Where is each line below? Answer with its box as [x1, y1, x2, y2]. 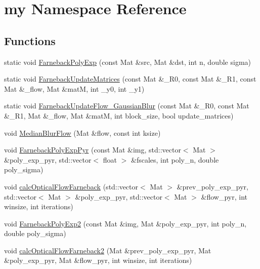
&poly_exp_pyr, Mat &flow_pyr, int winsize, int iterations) [4, 255, 192, 265]
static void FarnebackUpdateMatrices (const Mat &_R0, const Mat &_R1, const [4, 73, 256, 84]
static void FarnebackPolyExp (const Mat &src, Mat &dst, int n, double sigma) [4, 56, 251, 67]
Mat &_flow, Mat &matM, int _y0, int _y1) [4, 83, 145, 94]
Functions [4, 32, 56, 48]
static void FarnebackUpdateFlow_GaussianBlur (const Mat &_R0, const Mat [4, 100, 249, 111]
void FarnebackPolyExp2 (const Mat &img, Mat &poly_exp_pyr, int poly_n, [4, 218, 247, 228]
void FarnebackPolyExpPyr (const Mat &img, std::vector [4, 144, 181, 155]
